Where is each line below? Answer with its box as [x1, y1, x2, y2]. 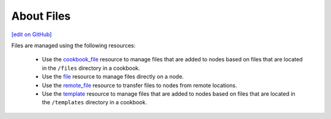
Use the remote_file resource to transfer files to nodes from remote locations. [42, 82, 237, 89]
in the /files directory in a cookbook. [42, 64, 140, 72]
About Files [11, 9, 71, 23]
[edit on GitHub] [11, 31, 52, 38]
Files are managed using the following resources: [11, 42, 136, 49]
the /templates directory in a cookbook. [42, 99, 147, 106]
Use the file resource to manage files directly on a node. [42, 73, 184, 80]
